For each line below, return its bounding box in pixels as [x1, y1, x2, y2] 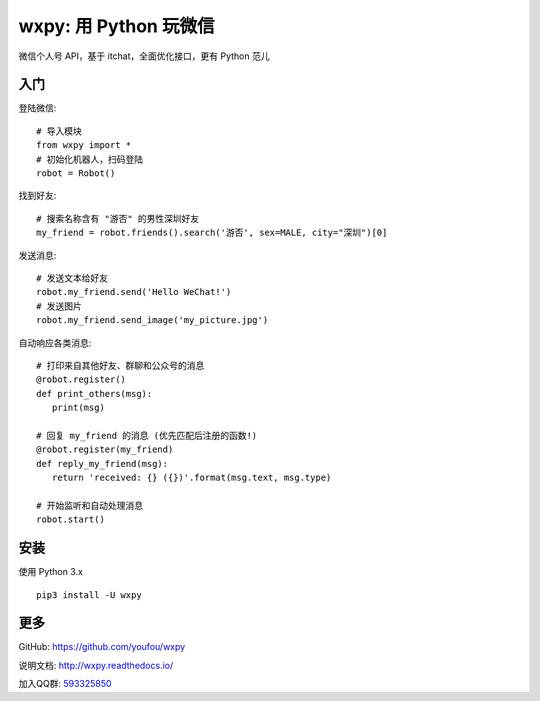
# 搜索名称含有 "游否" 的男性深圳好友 [36, 213, 200, 224]
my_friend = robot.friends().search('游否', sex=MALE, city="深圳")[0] [36, 227, 388, 239]
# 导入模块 [36, 125, 82, 137]
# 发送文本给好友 [36, 272, 109, 284]
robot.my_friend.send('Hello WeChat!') [36, 286, 232, 298]
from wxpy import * [36, 140, 132, 151]
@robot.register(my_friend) [36, 444, 174, 455]
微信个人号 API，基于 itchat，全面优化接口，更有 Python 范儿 [18, 50, 270, 62]
